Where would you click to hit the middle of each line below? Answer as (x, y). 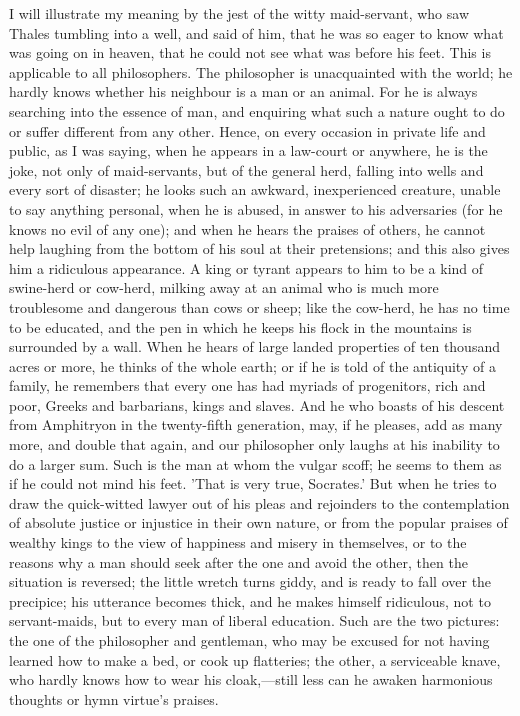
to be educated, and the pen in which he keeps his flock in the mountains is (240, 326)
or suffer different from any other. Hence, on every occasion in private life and (247, 130)
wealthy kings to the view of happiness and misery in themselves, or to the (238, 542)
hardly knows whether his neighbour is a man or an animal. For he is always (243, 91)
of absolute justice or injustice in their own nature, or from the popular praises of (258, 522)
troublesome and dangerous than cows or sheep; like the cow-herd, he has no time (259, 306)
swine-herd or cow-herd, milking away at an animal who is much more (224, 287)
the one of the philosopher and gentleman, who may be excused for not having (249, 640)
